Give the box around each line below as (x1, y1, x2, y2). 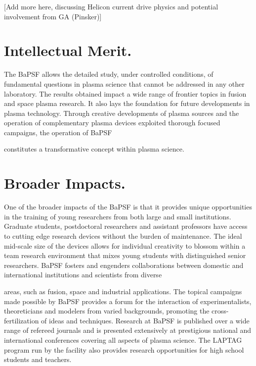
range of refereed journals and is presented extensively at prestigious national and (4, 325, 252, 335)
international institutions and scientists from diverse (4, 269, 162, 280)
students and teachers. (4, 354, 72, 365)
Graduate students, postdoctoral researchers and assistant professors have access (4, 221, 248, 231)
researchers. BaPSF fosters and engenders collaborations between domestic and (4, 260, 244, 270)
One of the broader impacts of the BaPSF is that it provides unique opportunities (4, 202, 252, 212)
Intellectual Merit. (4, 40, 132, 60)
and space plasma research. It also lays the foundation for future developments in (4, 98, 250, 108)
